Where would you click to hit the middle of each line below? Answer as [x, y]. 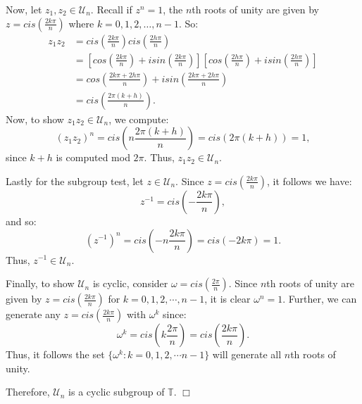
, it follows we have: [309, 181]
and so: [21, 221]
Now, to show [35, 119]
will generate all [247, 354]
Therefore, [28, 392]
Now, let [24, 9]
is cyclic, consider [130, 283]
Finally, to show [40, 283]
